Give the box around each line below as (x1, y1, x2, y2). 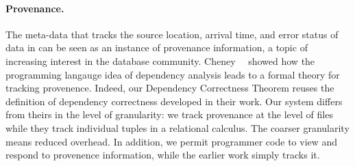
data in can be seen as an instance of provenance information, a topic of (5, 40, 308, 55)
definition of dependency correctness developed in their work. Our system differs (5, 94, 343, 108)
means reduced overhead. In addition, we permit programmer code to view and (5, 134, 338, 148)
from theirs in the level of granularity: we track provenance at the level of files (5, 107, 333, 122)
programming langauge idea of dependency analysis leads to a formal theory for (5, 67, 340, 81)
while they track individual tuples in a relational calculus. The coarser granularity (5, 120, 350, 135)
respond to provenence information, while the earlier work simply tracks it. (5, 148, 320, 162)
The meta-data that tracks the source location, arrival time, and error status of (5, 27, 339, 41)
